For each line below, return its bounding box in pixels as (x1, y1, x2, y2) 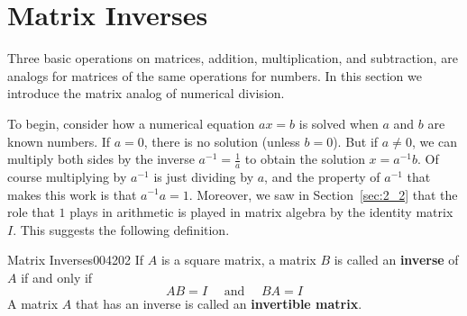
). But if (333, 131, 379, 150)
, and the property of (264, 167, 380, 185)
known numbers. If (7, 131, 111, 150)
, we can (411, 131, 458, 150)
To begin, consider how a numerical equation (7, 113, 255, 132)
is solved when (298, 113, 379, 132)
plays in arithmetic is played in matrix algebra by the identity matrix (69, 203, 453, 221)
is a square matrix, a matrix (160, 250, 316, 269)
